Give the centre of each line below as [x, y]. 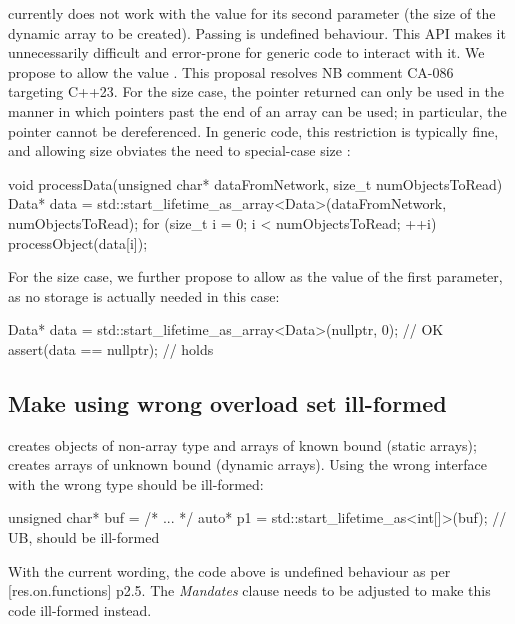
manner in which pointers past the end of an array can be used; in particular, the [257, 110]
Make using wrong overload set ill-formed [227, 402]
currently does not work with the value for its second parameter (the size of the [252, 13]
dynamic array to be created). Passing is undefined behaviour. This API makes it [257, 32]
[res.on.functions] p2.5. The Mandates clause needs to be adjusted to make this [249, 590]
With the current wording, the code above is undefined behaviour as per [229, 570]
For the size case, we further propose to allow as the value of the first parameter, [255, 276]
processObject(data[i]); [78, 242]
